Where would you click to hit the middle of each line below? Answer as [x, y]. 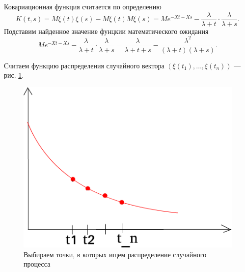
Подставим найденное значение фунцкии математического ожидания [106, 31]
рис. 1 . [14, 75]
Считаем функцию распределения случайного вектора [84, 65]
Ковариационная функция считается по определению [83, 6]
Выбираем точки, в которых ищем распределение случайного [115, 254]
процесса [37, 264]
